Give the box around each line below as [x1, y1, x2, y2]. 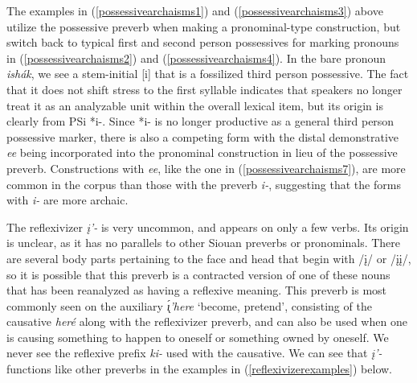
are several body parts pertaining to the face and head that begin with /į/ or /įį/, [6, 249, 411, 266]
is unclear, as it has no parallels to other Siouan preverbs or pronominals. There [6, 234, 401, 251]
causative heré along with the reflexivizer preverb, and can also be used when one [6, 313, 407, 330]
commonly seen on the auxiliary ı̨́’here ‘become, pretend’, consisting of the [6, 297, 372, 314]
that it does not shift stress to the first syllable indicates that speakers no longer [6, 80, 403, 97]
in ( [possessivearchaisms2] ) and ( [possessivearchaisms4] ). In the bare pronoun [6, 49, 386, 66]
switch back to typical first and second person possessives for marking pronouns [6, 34, 399, 51]
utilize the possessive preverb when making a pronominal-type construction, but [6, 18, 401, 35]
